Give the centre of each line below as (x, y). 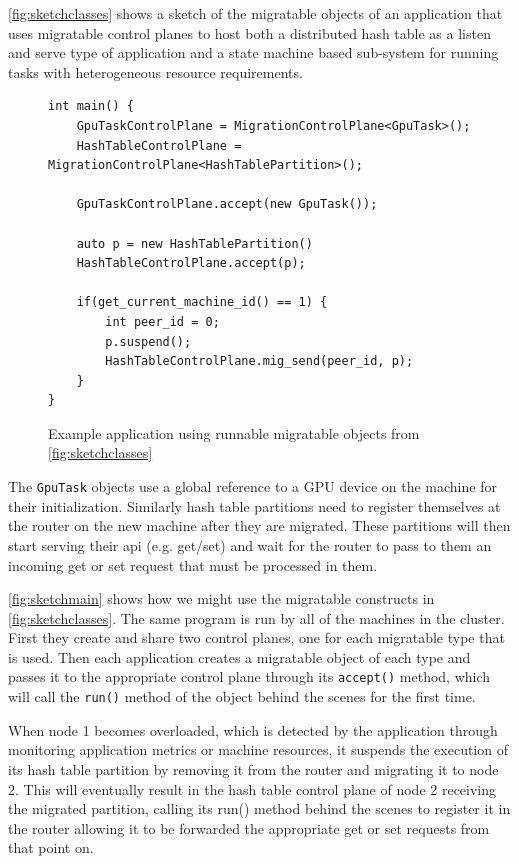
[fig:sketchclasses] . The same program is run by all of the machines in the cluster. (256, 617)
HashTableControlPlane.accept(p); (191, 263)
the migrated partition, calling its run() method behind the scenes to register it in (259, 808)
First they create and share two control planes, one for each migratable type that (256, 637)
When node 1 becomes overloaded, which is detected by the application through (253, 729)
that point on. (51, 847)
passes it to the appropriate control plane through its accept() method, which (249, 676)
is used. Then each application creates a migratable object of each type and (239, 656)
